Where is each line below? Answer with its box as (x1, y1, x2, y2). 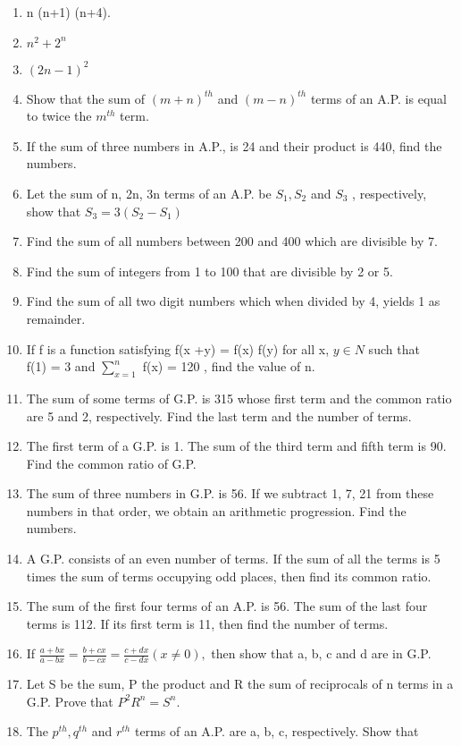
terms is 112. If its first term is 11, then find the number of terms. (26, 614, 389, 632)
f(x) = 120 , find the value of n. (142, 357, 315, 376)
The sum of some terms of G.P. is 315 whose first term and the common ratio (26, 388, 452, 407)
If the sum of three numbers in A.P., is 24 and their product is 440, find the (26, 136, 442, 155)
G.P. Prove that (26, 691, 113, 710)
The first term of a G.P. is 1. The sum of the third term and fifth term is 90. (26, 437, 447, 455)
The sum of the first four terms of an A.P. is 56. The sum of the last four (26, 597, 428, 615)
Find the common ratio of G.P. (26, 454, 197, 472)
